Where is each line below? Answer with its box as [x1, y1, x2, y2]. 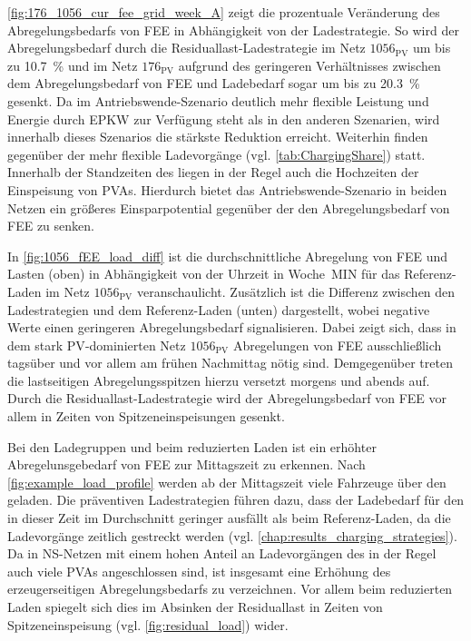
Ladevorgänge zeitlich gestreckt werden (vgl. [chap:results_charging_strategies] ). [7, 526, 457, 545]
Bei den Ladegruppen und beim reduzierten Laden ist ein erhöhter [7, 437, 377, 456]
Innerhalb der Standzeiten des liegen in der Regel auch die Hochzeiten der [7, 163, 419, 182]
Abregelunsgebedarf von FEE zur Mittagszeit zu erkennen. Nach [7, 455, 366, 474]
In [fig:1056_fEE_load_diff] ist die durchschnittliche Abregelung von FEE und [7, 246, 448, 265]
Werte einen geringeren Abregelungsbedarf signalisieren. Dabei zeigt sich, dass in [7, 318, 456, 337]
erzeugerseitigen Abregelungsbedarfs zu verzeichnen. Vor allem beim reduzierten [7, 579, 453, 598]
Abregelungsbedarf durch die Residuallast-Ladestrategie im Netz [7, 38, 366, 57]
